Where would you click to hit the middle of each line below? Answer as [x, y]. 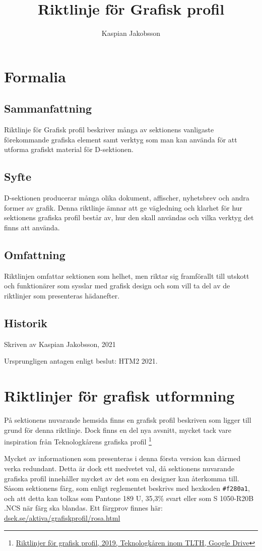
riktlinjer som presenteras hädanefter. [62, 295]
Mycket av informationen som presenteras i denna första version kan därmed [122, 458]
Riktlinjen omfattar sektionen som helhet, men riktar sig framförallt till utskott [127, 275]
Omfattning [35, 254]
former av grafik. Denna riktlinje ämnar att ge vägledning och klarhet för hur [123, 207]
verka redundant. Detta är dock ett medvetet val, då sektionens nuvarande [119, 468]
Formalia [35, 76]
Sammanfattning [48, 108]
